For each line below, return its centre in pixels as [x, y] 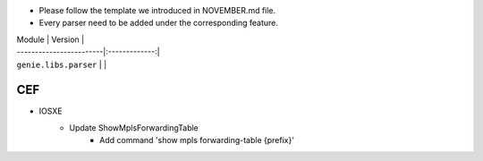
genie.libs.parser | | [62, 64]
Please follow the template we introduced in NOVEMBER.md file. [157, 10]
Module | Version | [51, 39]
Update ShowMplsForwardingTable [134, 127]
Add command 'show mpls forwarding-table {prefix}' [197, 140]
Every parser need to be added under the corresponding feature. [159, 23]
